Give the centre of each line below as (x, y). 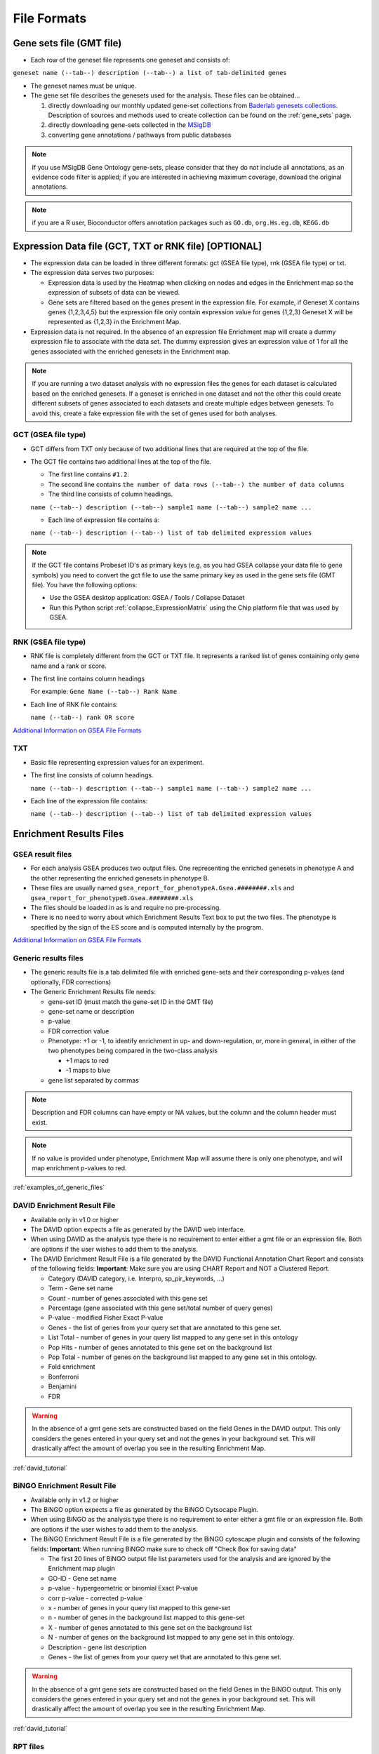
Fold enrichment (72, 1367)
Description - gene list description (97, 1647)
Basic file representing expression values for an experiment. (117, 762)
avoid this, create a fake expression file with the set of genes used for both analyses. (154, 413)
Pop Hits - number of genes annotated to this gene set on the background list (160, 1347)
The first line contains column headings (88, 679)
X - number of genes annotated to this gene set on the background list (150, 1627)
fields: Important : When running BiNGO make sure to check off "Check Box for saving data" (164, 1549)
